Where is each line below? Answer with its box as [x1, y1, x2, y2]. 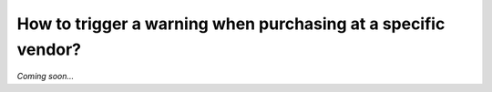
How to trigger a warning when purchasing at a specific [16, 14, 446, 34]
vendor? [16, 39, 82, 59]
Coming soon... [16, 71, 75, 82]
